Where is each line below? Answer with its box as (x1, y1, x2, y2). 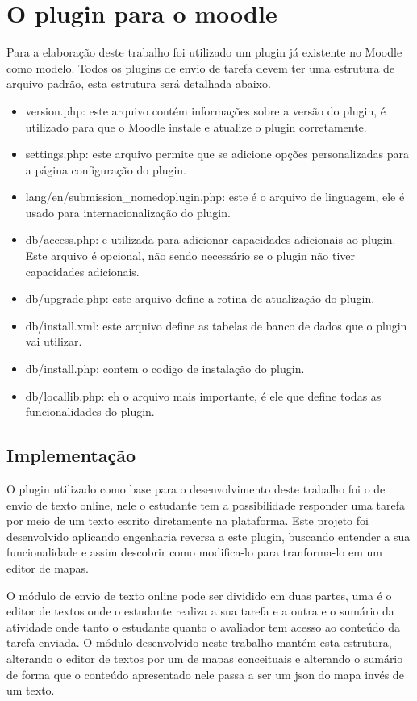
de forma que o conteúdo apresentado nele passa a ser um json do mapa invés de (6, 665, 404, 682)
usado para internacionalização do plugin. (25, 204, 231, 220)
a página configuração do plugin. (25, 161, 186, 178)
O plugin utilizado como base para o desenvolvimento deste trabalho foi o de (6, 481, 386, 497)
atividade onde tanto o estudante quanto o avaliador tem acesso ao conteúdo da (6, 618, 400, 635)
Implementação (6, 443, 136, 468)
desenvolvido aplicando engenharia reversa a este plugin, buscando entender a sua (6, 527, 411, 544)
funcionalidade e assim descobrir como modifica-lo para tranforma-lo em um (6, 544, 382, 560)
